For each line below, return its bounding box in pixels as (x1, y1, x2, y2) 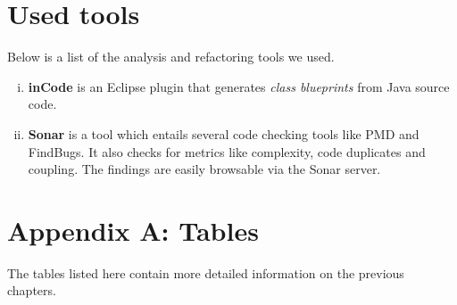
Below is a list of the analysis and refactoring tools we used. (7, 47, 335, 66)
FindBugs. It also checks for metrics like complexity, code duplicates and (28, 142, 426, 161)
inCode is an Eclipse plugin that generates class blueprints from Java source (28, 77, 450, 95)
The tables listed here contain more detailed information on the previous (7, 263, 404, 282)
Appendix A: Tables (7, 211, 259, 248)
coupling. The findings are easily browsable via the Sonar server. (28, 160, 381, 178)
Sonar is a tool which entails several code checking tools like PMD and (28, 124, 420, 143)
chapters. (7, 281, 56, 300)
